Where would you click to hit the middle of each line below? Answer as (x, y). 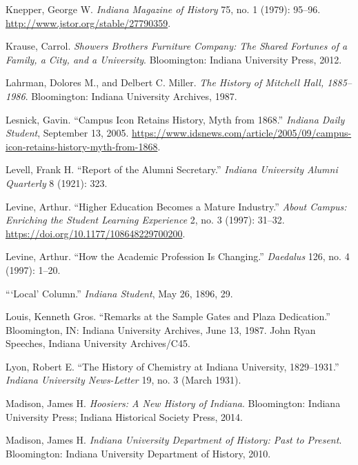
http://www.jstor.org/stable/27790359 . (88, 22)
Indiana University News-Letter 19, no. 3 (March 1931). (123, 380)
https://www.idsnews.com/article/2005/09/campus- (242, 133)
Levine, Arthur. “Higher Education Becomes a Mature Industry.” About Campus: (176, 206)
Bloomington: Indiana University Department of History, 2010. (138, 453)
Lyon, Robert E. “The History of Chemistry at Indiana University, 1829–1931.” (172, 366)
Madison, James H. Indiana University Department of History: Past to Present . (174, 440)
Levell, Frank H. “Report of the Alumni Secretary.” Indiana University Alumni (172, 169)
